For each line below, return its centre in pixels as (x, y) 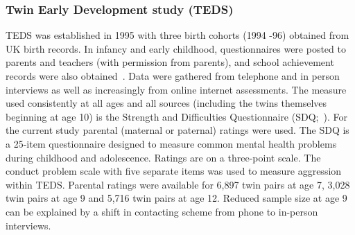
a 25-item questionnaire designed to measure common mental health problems (171, 143)
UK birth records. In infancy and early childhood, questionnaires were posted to (176, 48)
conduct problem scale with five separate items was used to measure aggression (174, 171)
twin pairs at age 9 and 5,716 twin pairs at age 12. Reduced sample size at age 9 (176, 198)
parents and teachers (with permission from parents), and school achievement (170, 62)
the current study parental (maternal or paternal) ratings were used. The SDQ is (177, 130)
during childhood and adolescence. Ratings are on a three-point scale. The (163, 157)
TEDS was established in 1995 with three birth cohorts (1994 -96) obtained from (177, 35)
